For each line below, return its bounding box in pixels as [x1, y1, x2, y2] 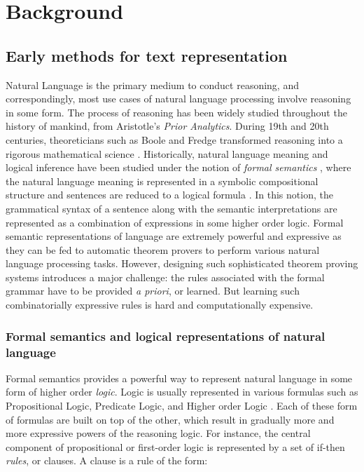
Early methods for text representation [6, 44, 288, 66]
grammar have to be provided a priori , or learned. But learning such [6, 283, 300, 298]
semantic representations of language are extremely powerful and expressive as [6, 229, 342, 243]
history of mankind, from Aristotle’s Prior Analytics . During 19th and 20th [6, 119, 329, 133]
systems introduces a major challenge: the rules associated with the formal [6, 269, 325, 284]
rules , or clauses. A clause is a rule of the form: [6, 453, 208, 468]
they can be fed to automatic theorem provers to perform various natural [6, 242, 320, 257]
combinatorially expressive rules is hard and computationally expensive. [6, 297, 314, 312]
